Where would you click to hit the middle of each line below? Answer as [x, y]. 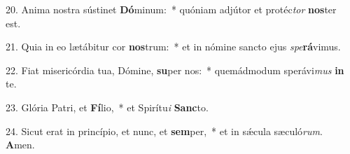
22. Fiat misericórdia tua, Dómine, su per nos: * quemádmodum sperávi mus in [175, 70]
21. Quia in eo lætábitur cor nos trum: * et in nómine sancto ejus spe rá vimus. [173, 47]
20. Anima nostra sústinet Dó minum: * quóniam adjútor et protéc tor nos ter [171, 9]
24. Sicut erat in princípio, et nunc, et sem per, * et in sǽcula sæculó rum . [164, 131]
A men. [20, 145]
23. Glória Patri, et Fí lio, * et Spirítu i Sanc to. [107, 107]
